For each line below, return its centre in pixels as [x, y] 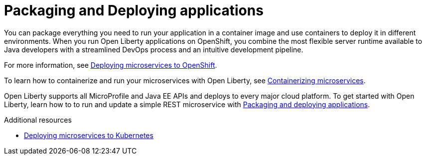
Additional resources [38, 120]
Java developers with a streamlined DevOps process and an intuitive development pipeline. [154, 49]
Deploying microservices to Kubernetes [89, 135]
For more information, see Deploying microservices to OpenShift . [111, 65]
